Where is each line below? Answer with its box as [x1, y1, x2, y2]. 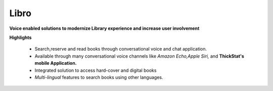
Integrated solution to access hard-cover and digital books [34, 67, 157, 73]
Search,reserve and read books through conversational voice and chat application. [34, 46, 207, 52]
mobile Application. [34, 60, 77, 66]
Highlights [9, 34, 32, 40]
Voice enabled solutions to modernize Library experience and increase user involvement [9, 25, 200, 31]
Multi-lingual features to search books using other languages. [34, 74, 164, 80]
